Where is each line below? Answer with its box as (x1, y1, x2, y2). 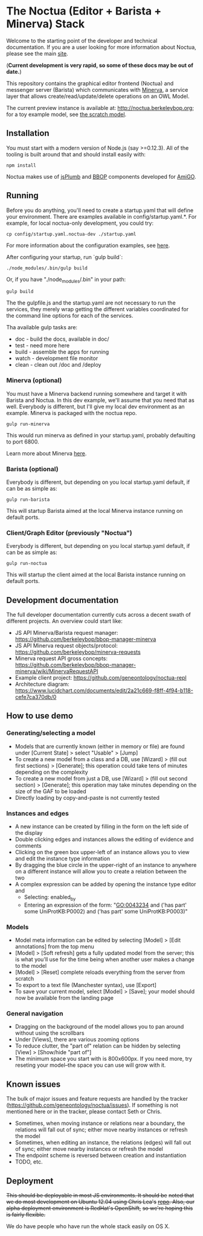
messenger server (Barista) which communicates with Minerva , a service (6, 86, 188, 93)
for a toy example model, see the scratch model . (6, 111, 127, 118)
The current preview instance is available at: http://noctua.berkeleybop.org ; (6, 104, 195, 111)
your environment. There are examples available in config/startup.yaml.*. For (6, 213, 197, 220)
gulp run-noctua (6, 561, 47, 567)
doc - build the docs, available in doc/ (14, 335, 110, 343)
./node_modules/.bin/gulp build (6, 265, 88, 271)
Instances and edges (6, 809, 69, 817)
